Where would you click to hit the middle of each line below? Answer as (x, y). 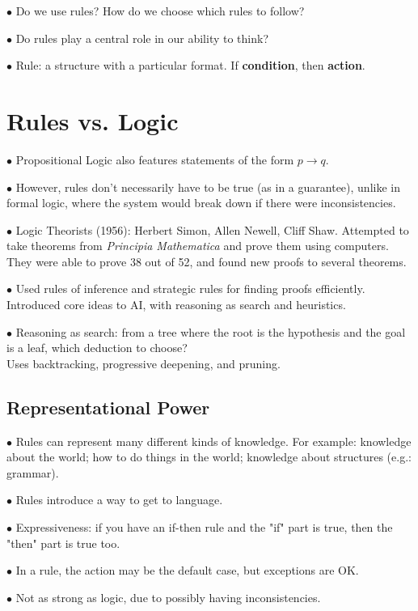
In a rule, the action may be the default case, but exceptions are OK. (187, 570)
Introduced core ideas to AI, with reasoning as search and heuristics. (176, 305)
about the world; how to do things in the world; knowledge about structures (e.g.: (209, 457)
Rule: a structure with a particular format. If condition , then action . (190, 65)
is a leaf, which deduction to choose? (97, 348)
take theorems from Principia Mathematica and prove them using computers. (198, 246)
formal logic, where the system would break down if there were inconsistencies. (201, 203)
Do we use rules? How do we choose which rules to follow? (160, 11)
